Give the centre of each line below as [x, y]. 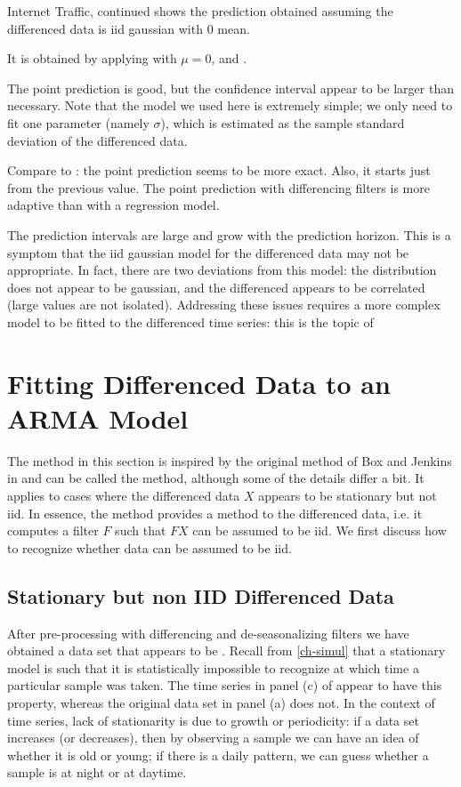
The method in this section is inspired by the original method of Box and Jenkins [230, 460]
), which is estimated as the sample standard [283, 122]
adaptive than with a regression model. [113, 205]
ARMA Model [98, 418]
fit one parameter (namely [78, 122]
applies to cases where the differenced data [124, 495]
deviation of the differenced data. [97, 140]
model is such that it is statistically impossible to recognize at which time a [213, 667]
